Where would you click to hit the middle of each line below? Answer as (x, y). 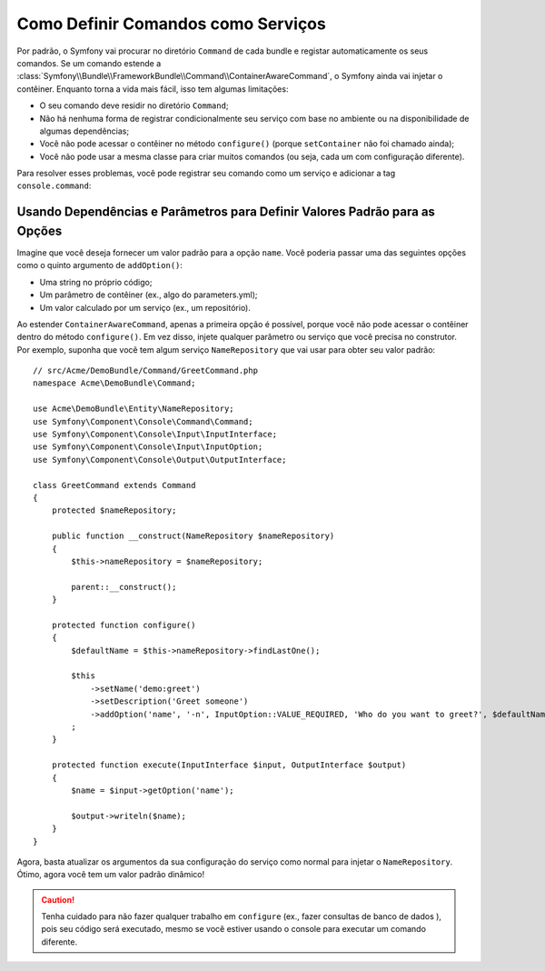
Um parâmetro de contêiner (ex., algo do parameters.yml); (149, 295)
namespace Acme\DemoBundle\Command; (114, 383)
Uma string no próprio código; (96, 282)
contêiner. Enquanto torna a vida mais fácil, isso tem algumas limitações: (153, 89)
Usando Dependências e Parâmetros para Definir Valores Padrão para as (226, 212)
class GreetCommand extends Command (114, 485)
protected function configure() (124, 625)
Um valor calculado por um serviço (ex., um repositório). (145, 307)
